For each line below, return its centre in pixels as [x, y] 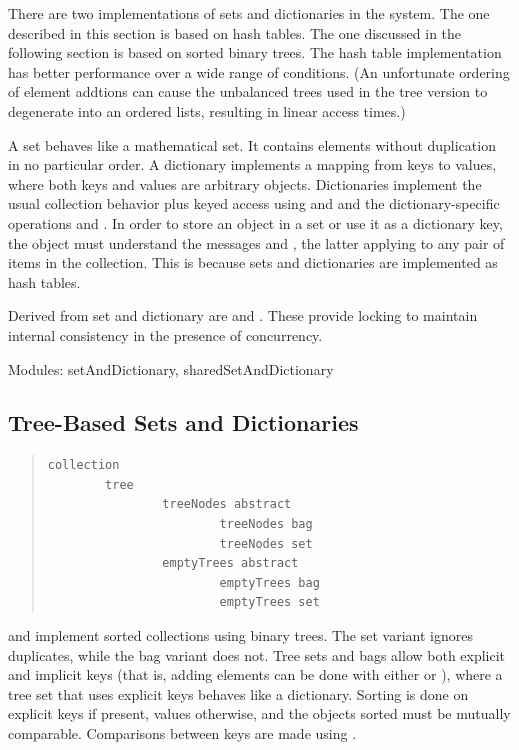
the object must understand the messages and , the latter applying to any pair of [256, 242]
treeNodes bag [266, 524]
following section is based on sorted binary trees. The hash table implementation [255, 52]
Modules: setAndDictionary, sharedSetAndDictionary [171, 368]
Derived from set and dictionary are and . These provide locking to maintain [243, 315]
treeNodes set [266, 543]
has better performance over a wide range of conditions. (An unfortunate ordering [259, 71]
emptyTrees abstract [230, 563]
